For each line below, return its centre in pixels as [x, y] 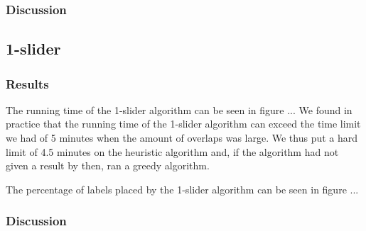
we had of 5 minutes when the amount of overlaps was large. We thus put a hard [182, 138]
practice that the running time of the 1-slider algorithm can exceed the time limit [183, 124]
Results [27, 83]
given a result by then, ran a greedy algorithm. [108, 165]
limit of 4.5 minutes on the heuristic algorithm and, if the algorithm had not [172, 151]
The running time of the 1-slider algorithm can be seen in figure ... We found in [179, 109]
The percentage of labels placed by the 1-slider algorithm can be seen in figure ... [182, 189]
